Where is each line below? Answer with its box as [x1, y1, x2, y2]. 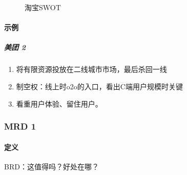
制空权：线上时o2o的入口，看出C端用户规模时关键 [16, 81, 183, 91]
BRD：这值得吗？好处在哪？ [4, 161, 99, 171]
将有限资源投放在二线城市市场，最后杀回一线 [16, 64, 167, 74]
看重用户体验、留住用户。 [16, 98, 102, 109]
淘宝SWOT [25, 2, 61, 12]
